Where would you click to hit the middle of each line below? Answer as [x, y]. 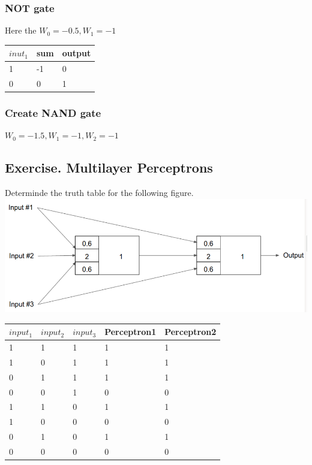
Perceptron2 [190, 332]
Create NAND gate [53, 113]
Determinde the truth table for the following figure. [99, 193]
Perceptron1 [130, 332]
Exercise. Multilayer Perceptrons [109, 167]
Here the [21, 30]
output [76, 53]
